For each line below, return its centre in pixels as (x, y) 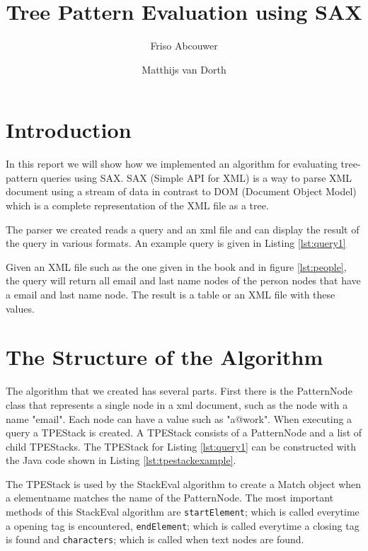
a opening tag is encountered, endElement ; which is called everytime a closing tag (183, 525)
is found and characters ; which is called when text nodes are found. (155, 539)
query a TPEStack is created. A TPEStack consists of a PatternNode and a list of (184, 433)
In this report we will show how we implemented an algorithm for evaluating (172, 164)
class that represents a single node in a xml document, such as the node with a (177, 404)
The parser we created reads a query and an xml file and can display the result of (183, 229)
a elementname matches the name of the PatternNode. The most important (170, 498)
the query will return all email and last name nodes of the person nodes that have (183, 280)
